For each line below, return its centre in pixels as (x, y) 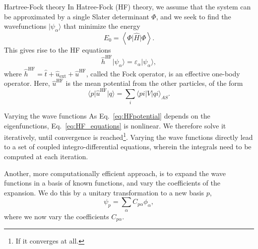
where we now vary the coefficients (57, 216)
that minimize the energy (102, 26)
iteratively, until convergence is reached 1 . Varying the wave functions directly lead (129, 136)
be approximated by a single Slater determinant (77, 16)
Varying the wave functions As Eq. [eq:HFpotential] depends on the (107, 116)
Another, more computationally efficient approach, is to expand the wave (115, 173)
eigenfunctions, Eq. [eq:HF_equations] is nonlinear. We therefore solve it (115, 125)
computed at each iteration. (46, 156)
